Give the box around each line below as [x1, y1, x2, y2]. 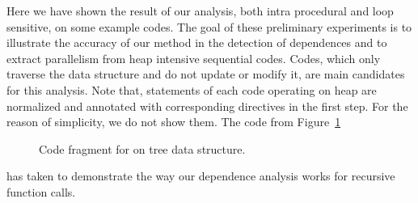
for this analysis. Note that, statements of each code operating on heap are [6, 81, 377, 98]
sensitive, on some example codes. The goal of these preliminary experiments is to [6, 18, 412, 35]
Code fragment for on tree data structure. [39, 140, 246, 157]
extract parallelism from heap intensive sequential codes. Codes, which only [6, 49, 381, 66]
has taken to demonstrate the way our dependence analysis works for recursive [6, 167, 395, 184]
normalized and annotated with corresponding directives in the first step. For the [6, 97, 408, 114]
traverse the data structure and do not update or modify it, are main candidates [6, 66, 405, 82]
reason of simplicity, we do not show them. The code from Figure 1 [6, 113, 341, 130]
